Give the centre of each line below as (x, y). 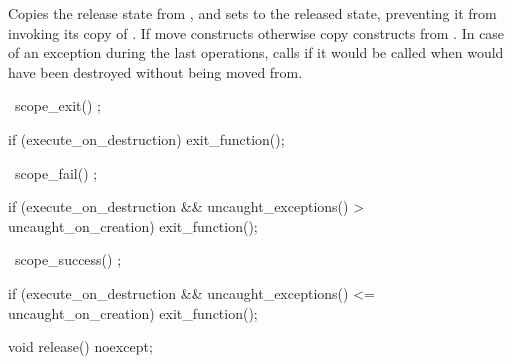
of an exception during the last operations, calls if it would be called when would (256, 52)
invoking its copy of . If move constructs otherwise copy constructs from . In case (256, 32)
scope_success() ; (68, 259)
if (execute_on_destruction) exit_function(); (146, 138)
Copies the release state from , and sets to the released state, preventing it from (252, 13)
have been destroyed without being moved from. (155, 71)
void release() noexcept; (80, 346)
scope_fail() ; (56, 172)
